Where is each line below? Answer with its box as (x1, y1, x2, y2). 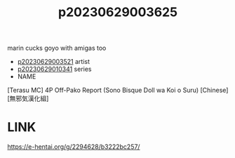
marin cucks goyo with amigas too (7, 44, 107, 53)
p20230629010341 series (17, 65, 92, 74)
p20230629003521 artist (17, 58, 90, 66)
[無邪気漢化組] (7, 94, 49, 103)
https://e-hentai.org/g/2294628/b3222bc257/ (7, 143, 140, 151)
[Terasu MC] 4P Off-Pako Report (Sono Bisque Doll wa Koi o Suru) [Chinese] (7, 86, 229, 95)
